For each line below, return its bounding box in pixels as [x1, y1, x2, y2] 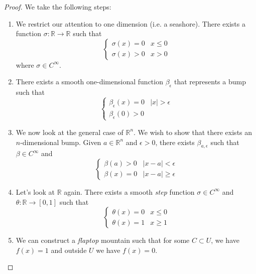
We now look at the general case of [16, 126, 123, 137]
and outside [51, 244, 87, 255]
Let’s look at [16, 186, 55, 197]
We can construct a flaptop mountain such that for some [16, 235, 190, 245]
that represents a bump [174, 76, 246, 87]
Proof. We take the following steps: [4, 2, 111, 12]
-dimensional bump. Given [20, 136, 101, 147]
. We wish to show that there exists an [134, 126, 252, 137]
